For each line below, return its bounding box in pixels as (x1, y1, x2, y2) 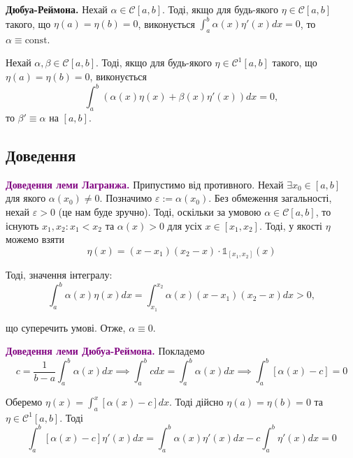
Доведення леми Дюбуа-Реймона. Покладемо (6, 343, 205, 358)
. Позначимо (99, 191, 152, 205)
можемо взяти (6, 232, 64, 246)
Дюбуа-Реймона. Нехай (6, 2, 108, 16)
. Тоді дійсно (169, 394, 224, 409)
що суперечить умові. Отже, (6, 320, 126, 334)
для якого (6, 191, 46, 205)
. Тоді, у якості (259, 218, 322, 232)
